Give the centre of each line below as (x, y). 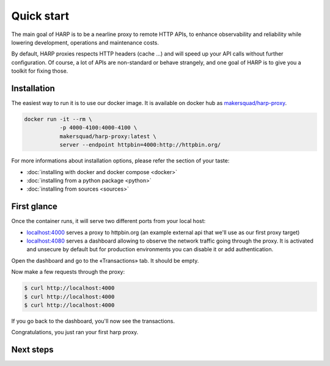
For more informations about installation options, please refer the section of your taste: (120, 161)
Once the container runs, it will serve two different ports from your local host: (108, 221)
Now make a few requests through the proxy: (68, 272)
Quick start (40, 16)
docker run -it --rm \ (58, 119)
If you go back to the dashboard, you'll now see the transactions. (93, 321)
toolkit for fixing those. (40, 71)
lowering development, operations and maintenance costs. (85, 42)
